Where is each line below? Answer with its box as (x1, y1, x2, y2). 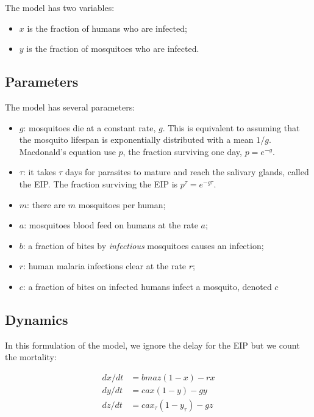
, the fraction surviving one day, (123, 145, 242, 158)
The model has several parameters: (5, 100, 135, 113)
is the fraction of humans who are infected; (27, 21, 187, 34)
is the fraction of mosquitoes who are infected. (26, 42, 199, 55)
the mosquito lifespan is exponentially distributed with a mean (19, 133, 254, 146)
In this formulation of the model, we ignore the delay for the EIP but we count (5, 338, 300, 351)
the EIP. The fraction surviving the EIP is (19, 177, 178, 190)
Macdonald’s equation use (19, 145, 116, 158)
